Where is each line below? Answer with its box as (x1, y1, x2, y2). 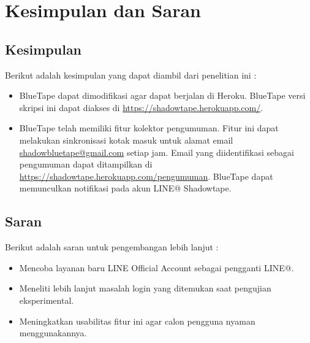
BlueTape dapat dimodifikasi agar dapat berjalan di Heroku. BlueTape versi (19, 89, 306, 102)
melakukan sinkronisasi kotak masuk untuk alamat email (19, 133, 233, 146)
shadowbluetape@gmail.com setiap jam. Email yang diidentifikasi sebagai (19, 145, 294, 158)
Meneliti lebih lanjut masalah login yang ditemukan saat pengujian (19, 282, 271, 295)
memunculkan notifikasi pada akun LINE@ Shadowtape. (19, 182, 232, 195)
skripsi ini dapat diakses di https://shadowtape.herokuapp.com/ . (19, 101, 263, 114)
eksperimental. (19, 293, 74, 306)
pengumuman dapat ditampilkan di (19, 158, 153, 171)
